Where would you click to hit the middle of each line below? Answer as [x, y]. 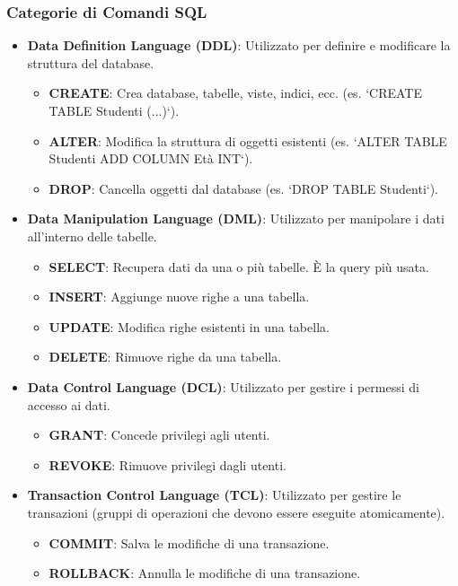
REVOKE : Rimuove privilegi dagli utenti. [167, 464]
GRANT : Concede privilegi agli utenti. [159, 435]
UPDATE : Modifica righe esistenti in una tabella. [189, 326]
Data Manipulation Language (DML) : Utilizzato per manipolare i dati [236, 219]
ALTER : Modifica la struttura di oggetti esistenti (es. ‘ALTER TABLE [248, 140]
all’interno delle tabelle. [92, 236]
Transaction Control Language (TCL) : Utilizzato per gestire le [214, 495]
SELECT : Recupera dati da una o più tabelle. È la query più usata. [239, 266]
